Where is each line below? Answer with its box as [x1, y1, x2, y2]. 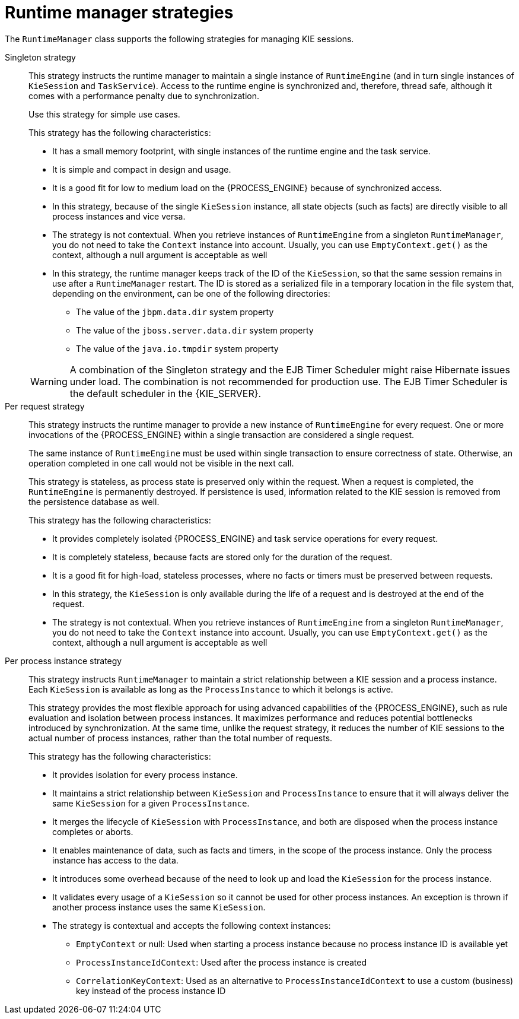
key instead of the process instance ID [76, 985, 226, 996]
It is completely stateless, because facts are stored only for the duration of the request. [52, 551, 393, 562]
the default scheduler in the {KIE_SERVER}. [69, 387, 262, 399]
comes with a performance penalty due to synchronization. [28, 90, 259, 101]
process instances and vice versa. [52, 211, 186, 221]
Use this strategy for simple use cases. [28, 109, 180, 119]
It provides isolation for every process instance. [52, 769, 238, 780]
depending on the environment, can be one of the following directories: [52, 288, 330, 299]
